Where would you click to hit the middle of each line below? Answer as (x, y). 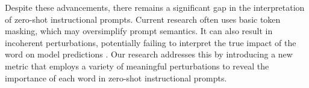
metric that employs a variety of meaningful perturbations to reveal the (137, 66)
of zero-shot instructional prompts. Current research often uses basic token (143, 19)
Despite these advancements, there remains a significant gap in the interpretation (155, 7)
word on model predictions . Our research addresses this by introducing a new (149, 54)
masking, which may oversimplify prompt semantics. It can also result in (139, 31)
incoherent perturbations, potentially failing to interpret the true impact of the (151, 42)
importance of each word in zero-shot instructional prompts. (116, 78)
